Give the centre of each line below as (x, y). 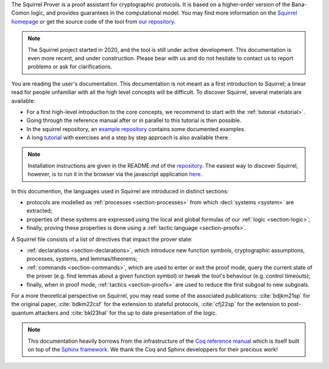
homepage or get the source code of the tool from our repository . (94, 21)
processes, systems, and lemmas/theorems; (82, 259)
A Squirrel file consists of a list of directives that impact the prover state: (102, 239)
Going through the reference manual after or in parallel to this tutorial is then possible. (134, 120)
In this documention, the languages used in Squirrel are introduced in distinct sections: (120, 191)
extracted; (39, 211)
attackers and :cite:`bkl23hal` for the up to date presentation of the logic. (126, 313)
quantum (23, 313)
